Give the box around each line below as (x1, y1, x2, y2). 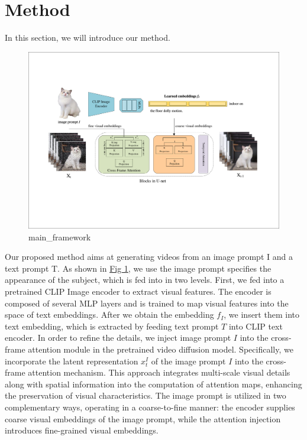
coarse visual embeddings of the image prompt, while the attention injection (5, 412, 281, 425)
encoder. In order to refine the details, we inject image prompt (5, 331, 231, 344)
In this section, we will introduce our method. (5, 31, 170, 44)
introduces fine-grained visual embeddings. (5, 424, 159, 436)
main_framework (28, 230, 91, 243)
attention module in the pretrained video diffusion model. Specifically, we (28, 343, 293, 356)
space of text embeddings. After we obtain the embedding (5, 308, 214, 321)
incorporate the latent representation (5, 354, 138, 367)
